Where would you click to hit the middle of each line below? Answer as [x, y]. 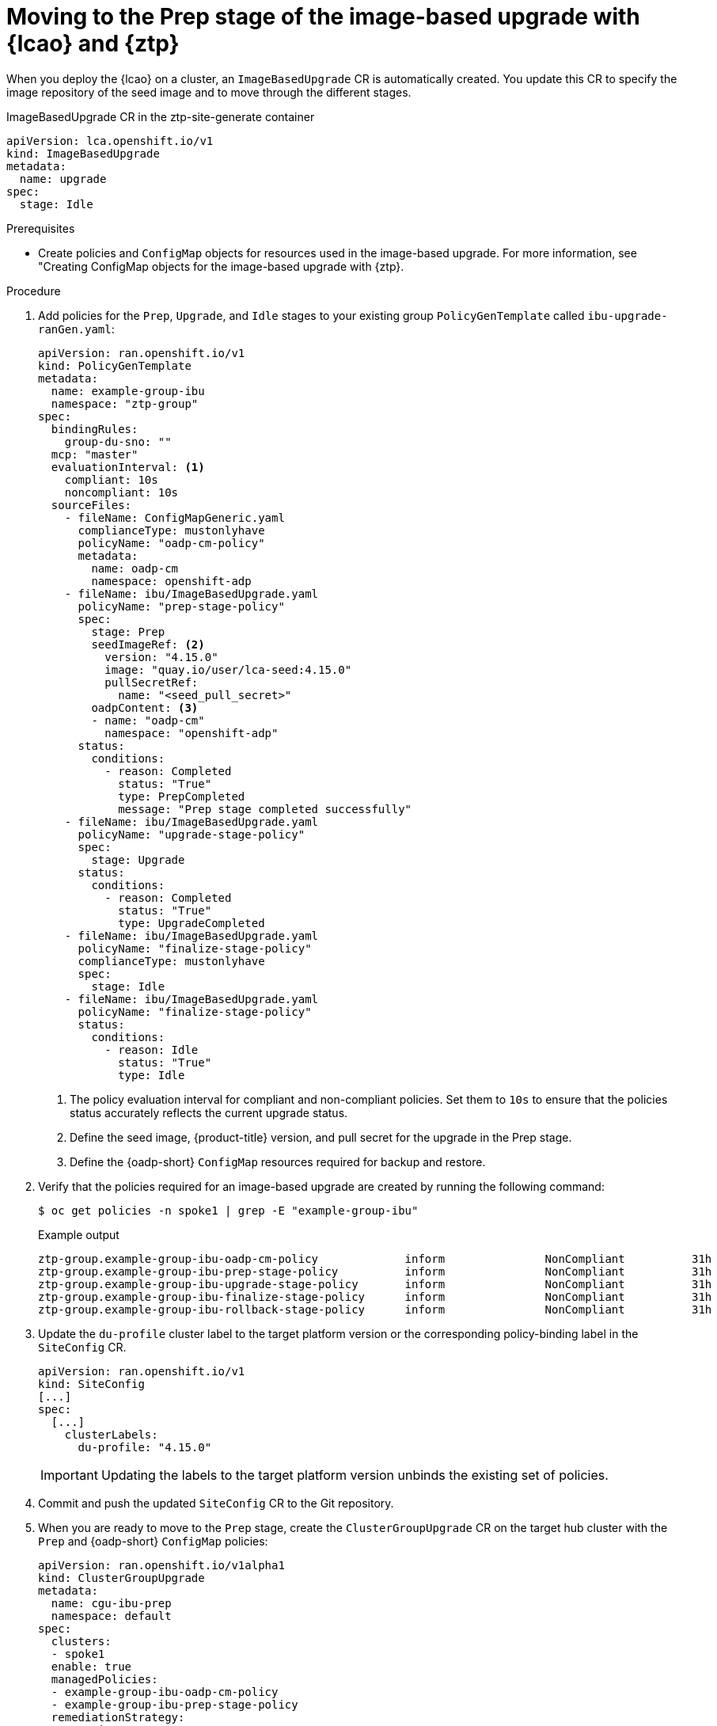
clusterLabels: [111, 1434]
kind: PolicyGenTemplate [115, 365]
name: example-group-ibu [128, 391]
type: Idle [152, 1075]
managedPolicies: [104, 1679]
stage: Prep [128, 631]
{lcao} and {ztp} [93, 44]
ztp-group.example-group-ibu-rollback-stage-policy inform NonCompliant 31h [375, 1309]
